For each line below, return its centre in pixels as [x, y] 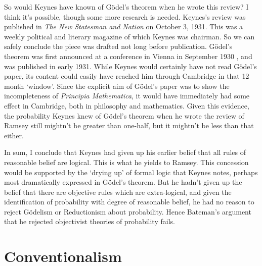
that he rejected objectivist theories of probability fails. [90, 221]
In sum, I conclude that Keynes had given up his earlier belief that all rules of [125, 152]
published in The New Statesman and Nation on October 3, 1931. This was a [124, 26]
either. [14, 135]
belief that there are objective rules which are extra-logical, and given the [118, 192]
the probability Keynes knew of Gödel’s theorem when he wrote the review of [124, 115]
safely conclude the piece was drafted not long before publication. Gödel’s [118, 46]
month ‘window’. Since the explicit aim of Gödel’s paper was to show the [117, 86]
